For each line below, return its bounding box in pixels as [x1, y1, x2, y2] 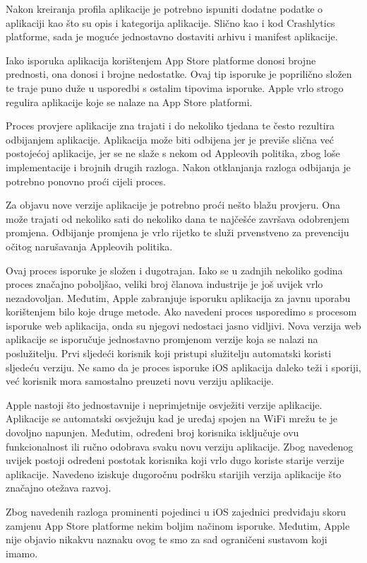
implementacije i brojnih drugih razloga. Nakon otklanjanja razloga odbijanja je [6, 159, 351, 174]
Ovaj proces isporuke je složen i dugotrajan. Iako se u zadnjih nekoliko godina [6, 262, 343, 277]
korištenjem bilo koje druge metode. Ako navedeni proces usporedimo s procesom [6, 304, 357, 319]
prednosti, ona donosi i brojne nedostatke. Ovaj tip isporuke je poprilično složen [6, 66, 352, 81]
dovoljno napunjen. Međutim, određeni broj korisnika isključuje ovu [6, 425, 299, 440]
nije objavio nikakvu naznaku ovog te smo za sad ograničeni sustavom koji [6, 532, 327, 547]
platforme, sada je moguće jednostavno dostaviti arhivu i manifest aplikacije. [6, 29, 338, 44]
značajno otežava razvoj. [6, 480, 112, 495]
